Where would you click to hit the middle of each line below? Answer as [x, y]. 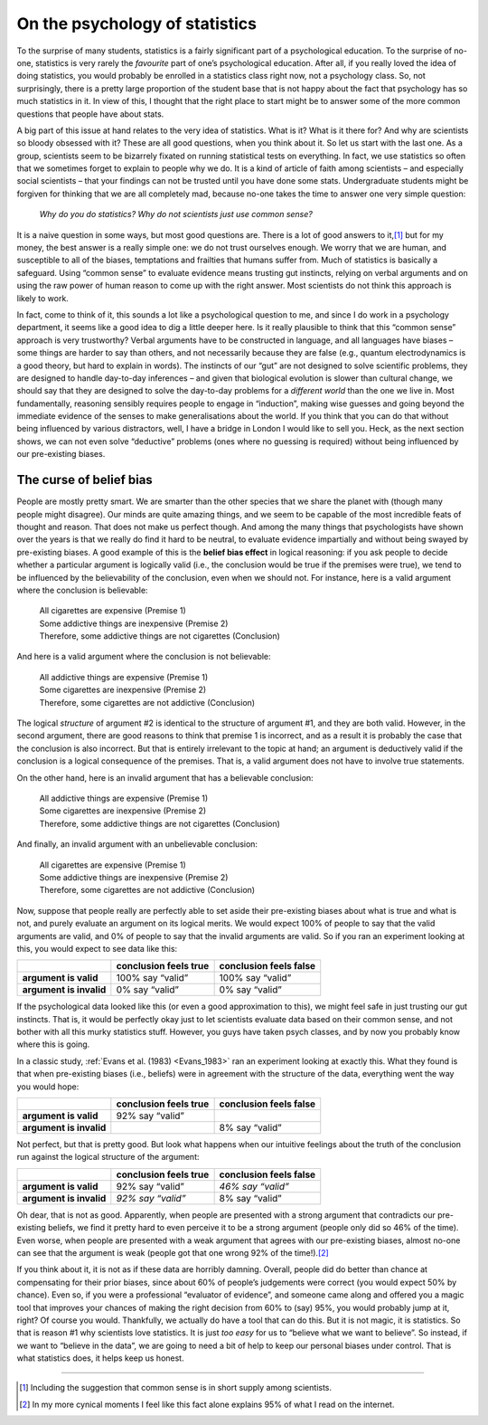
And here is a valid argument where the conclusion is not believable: [144, 657]
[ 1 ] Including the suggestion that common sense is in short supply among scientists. [176, 1388]
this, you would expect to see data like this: [97, 948]
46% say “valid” [254, 1186]
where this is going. [53, 1044]
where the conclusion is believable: [82, 590]
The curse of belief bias [84, 480]
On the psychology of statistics [137, 24]
